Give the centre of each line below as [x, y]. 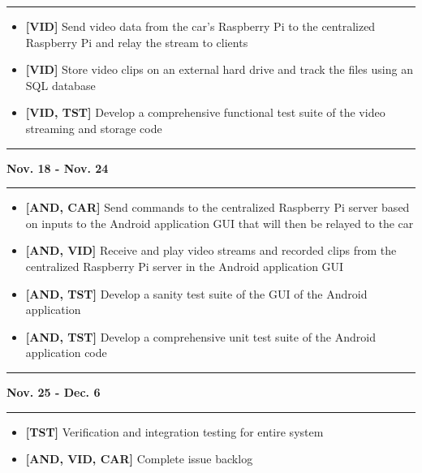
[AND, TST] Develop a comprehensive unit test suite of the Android [200, 336]
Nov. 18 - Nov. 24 [58, 168]
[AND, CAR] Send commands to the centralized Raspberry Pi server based [217, 207]
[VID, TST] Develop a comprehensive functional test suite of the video [205, 112]
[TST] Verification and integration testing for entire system [174, 431]
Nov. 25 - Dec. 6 [54, 391]
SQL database [60, 85]
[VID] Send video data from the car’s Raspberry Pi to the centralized [200, 26]
